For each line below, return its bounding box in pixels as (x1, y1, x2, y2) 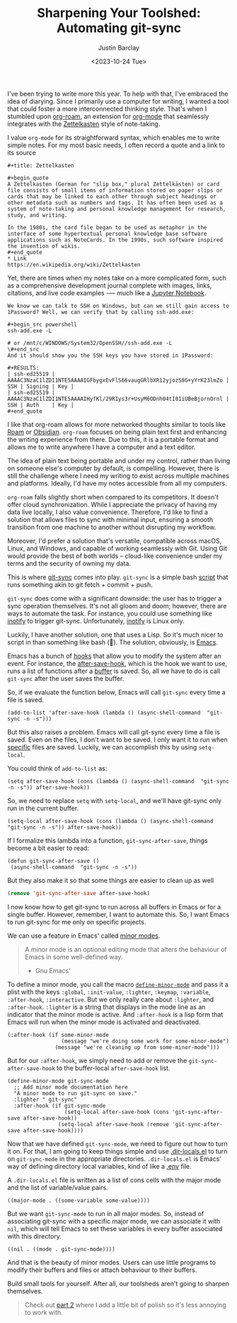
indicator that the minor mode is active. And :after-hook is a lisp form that (7, 1010, 224, 1018)
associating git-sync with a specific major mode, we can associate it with (7, 1217, 221, 1225)
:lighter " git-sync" (13, 1096, 78, 1103)
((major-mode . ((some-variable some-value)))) (7, 1197, 151, 1204)
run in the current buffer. (7, 804, 79, 812)
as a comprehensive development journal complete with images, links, (7, 281, 212, 290)
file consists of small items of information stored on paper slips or (7, 186, 223, 194)
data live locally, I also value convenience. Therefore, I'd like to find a (7, 508, 209, 516)
